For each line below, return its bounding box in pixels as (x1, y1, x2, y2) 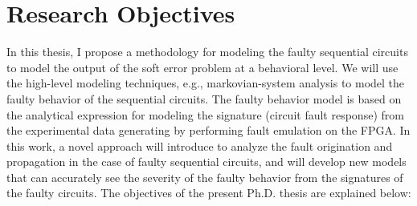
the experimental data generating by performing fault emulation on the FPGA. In (6, 122, 411, 139)
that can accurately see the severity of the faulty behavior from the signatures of (6, 168, 403, 185)
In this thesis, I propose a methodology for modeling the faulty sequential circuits (6, 43, 408, 60)
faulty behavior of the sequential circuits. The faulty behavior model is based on (6, 90, 402, 107)
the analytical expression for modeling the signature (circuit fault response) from (6, 106, 404, 123)
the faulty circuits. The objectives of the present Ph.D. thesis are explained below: (6, 184, 411, 201)
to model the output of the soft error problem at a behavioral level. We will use (6, 59, 399, 75)
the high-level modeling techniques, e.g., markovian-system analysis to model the (6, 75, 405, 91)
